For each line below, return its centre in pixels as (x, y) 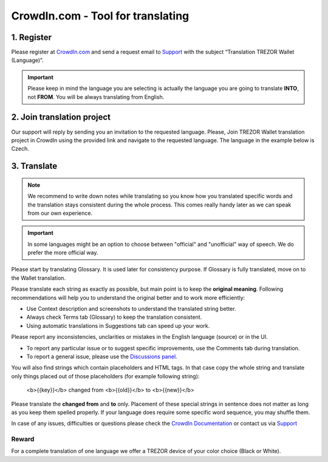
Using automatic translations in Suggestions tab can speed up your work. (118, 325)
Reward (23, 439)
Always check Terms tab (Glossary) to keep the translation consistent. (114, 317)
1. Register (31, 37)
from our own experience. (60, 213)
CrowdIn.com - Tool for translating (100, 16)
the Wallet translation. (39, 278)
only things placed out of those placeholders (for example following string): (105, 376)
